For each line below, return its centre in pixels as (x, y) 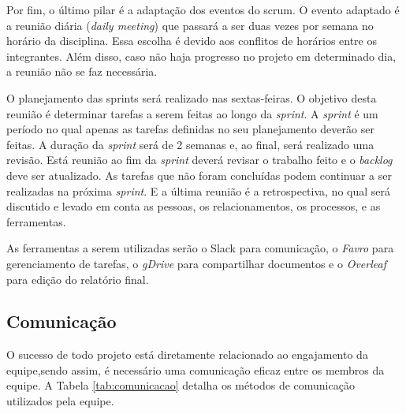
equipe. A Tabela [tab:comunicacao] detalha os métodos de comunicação (181, 385)
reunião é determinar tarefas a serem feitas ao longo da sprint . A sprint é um (192, 113)
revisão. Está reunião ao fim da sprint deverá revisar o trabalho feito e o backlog (199, 160)
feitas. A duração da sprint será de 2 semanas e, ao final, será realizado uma (190, 144)
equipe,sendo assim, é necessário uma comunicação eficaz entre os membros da (196, 369)
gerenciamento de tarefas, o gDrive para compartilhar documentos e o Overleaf (196, 263)
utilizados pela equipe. (60, 401)
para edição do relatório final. (78, 279)
